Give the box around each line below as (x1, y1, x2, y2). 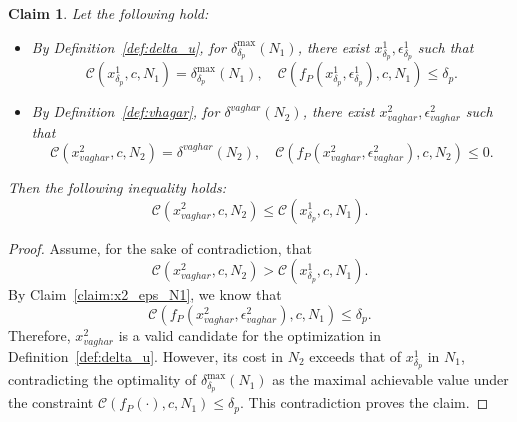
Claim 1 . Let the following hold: (8, 3, 209, 23)
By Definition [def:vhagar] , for (31, 101, 220, 122)
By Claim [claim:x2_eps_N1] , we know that (8, 284, 282, 305)
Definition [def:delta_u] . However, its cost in (8, 345, 283, 366)
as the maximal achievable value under (272, 369, 509, 390)
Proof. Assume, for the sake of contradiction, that (8, 237, 312, 258)
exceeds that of (309, 345, 402, 366)
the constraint (8, 392, 94, 413)
